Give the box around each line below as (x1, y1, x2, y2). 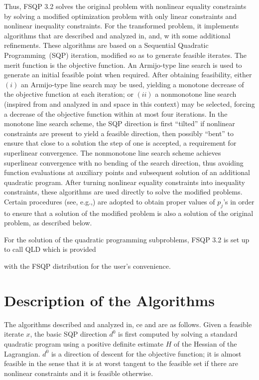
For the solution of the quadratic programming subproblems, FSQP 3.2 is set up (4, 234, 250, 244)
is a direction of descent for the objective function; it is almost (51, 348, 242, 359)
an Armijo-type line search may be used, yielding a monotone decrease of (20, 79, 244, 89)
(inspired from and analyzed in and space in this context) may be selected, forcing (4, 98, 255, 109)
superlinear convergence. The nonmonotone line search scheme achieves (4, 147, 221, 158)
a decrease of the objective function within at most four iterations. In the (4, 108, 228, 119)
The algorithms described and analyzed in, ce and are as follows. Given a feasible (4, 319, 252, 329)
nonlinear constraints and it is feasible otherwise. (4, 368, 153, 378)
